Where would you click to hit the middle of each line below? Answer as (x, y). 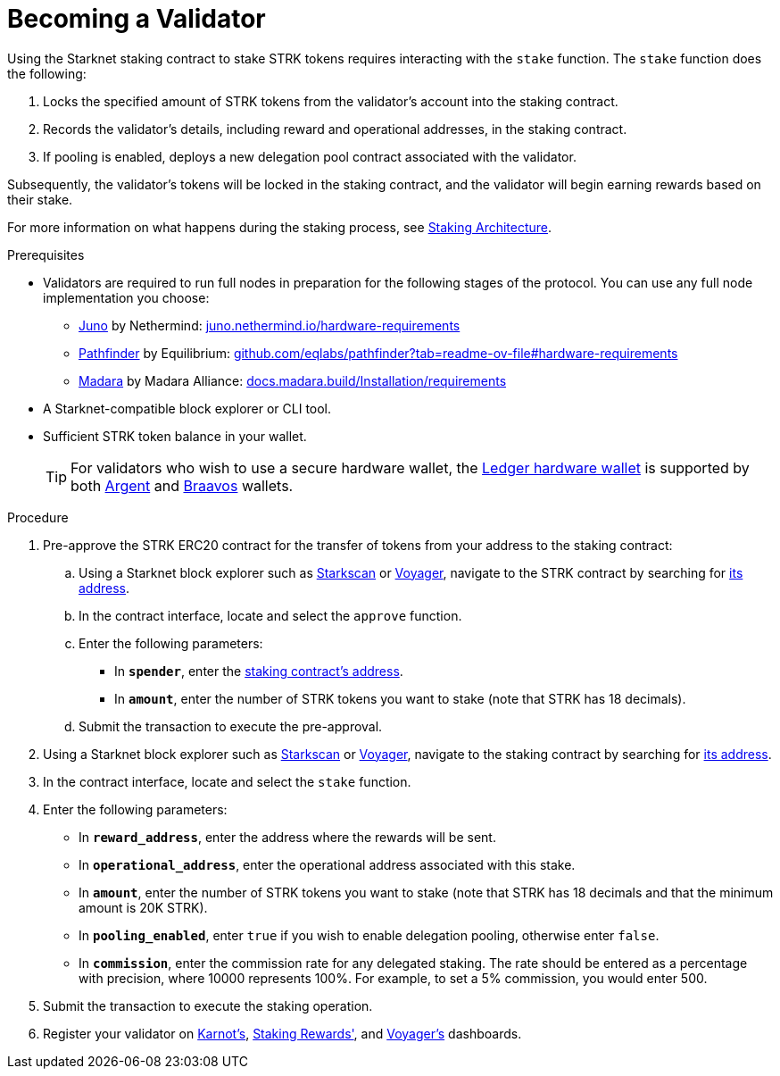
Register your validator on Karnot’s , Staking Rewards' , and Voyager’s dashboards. (282, 1033)
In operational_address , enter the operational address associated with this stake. (327, 864)
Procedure (38, 517)
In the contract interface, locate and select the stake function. (227, 781)
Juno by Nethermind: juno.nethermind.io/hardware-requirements (270, 325)
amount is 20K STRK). (143, 907)
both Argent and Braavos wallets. (182, 485)
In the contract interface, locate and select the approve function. (270, 615)
